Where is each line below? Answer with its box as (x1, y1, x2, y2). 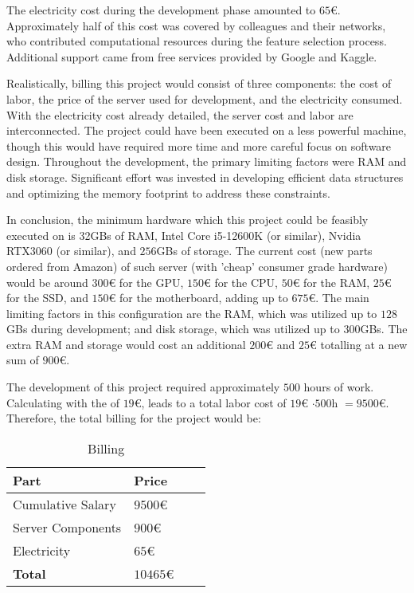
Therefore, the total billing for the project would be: (6, 410, 261, 426)
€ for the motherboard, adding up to (108, 289, 288, 306)
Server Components (13, 517, 122, 536)
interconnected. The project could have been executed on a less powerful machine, (6, 122, 407, 139)
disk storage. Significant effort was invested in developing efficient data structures (6, 168, 404, 185)
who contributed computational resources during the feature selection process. (6, 33, 387, 49)
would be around (6, 273, 88, 290)
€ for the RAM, (292, 273, 370, 290)
